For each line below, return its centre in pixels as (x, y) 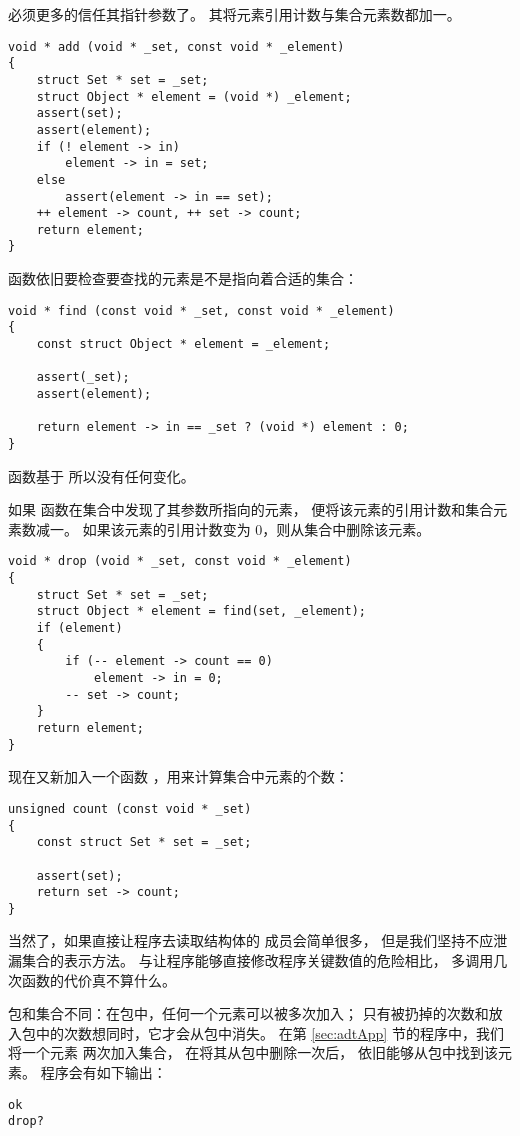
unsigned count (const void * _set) (130, 808)
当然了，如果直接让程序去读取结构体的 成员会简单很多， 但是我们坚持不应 (251, 940)
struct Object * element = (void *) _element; (194, 96)
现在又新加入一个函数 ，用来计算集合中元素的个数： (178, 776)
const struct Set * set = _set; (144, 842)
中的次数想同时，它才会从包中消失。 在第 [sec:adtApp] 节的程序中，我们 (269, 1032)
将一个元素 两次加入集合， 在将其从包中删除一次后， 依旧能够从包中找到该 (253, 1052)
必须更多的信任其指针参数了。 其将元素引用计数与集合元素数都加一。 (234, 14)
